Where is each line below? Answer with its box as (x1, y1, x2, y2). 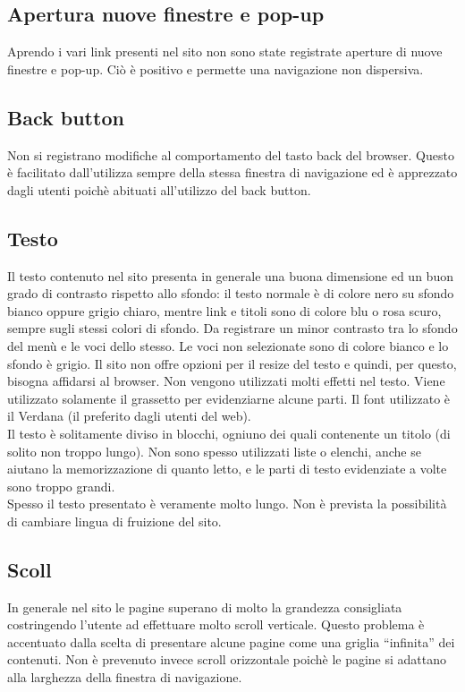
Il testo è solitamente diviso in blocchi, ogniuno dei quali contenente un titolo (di (7, 423, 451, 442)
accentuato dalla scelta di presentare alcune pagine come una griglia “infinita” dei (7, 632, 455, 651)
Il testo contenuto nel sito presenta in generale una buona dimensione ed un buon (7, 266, 453, 285)
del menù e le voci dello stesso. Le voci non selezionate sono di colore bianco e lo (7, 336, 449, 355)
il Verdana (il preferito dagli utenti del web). (7, 406, 251, 425)
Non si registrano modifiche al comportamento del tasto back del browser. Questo (7, 145, 454, 164)
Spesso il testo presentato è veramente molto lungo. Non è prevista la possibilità (7, 494, 447, 513)
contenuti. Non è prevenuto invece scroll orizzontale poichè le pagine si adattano (7, 650, 447, 669)
